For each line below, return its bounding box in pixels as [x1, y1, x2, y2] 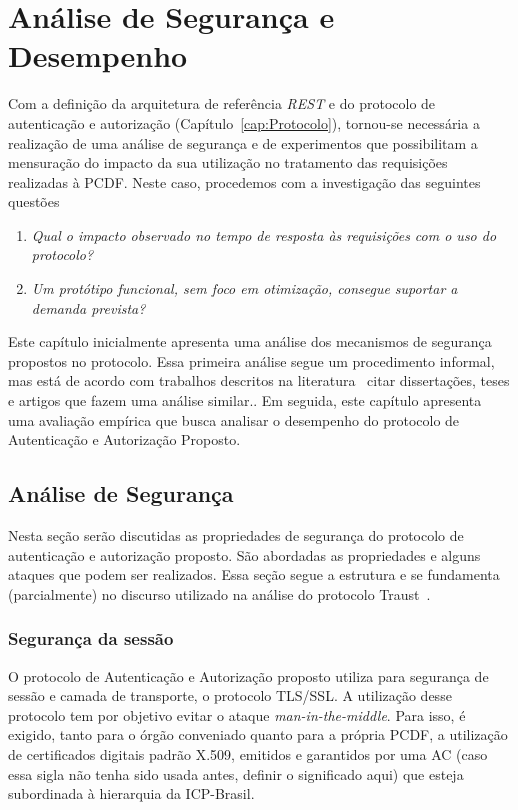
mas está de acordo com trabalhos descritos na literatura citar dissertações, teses [8, 370, 510, 391]
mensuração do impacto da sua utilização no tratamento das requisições [8, 152, 448, 173]
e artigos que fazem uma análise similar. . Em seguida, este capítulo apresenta [8, 390, 482, 411]
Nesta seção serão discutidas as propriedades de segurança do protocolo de [8, 525, 464, 546]
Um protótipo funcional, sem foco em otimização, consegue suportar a [31, 278, 458, 299]
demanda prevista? [31, 297, 146, 318]
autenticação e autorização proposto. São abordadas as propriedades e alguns [8, 544, 481, 565]
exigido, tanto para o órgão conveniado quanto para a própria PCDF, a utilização [8, 724, 508, 745]
